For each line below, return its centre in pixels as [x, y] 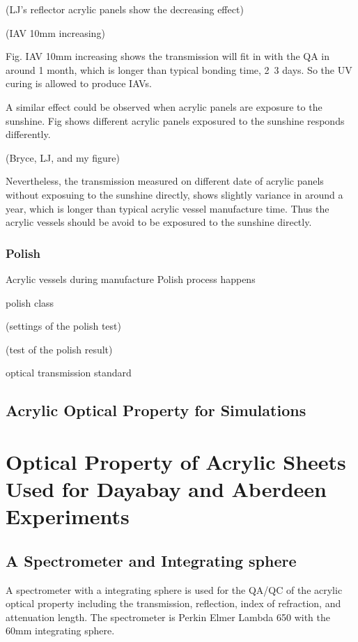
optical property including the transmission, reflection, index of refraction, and [173, 603]
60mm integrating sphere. [60, 630]
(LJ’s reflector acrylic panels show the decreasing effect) [125, 9]
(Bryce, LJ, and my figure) [63, 157]
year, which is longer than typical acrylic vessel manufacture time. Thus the [168, 208]
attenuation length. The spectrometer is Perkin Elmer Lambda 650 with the [168, 617]
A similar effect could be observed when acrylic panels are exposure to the [164, 106]
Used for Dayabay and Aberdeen [166, 489]
